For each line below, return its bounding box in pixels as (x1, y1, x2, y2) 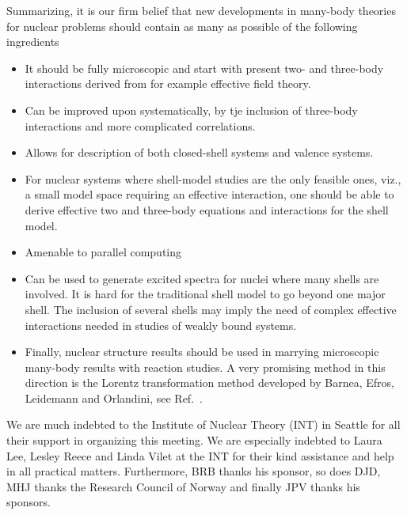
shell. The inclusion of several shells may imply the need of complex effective (25, 301, 397, 317)
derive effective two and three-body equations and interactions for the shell (25, 201, 389, 218)
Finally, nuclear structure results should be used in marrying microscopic (25, 343, 379, 360)
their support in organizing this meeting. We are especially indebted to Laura (6, 432, 382, 449)
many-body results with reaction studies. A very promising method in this (25, 358, 386, 375)
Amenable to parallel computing (25, 244, 182, 260)
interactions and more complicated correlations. (25, 117, 256, 134)
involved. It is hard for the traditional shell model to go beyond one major (25, 286, 386, 302)
